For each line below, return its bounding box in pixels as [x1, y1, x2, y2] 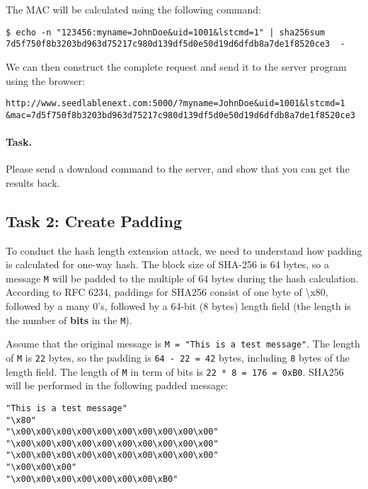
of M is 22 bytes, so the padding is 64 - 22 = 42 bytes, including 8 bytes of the [6, 350, 350, 364]
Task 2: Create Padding [6, 209, 182, 231]
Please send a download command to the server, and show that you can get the [6, 161, 350, 176]
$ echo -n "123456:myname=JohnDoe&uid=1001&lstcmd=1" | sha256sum [6, 27, 326, 38]
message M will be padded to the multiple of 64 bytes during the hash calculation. [6, 270, 359, 285]
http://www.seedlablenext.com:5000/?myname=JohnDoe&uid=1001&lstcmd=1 [6, 98, 345, 109]
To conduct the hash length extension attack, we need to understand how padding [6, 243, 362, 258]
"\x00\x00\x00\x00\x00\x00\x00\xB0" [6, 473, 178, 484]
